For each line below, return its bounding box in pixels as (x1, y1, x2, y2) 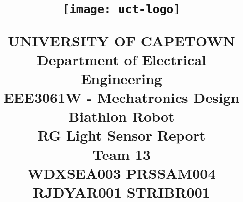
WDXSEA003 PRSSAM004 (27, 163, 216, 183)
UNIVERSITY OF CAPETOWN (8, 30, 235, 50)
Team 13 (92, 144, 151, 164)
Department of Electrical (36, 49, 207, 69)
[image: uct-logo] (62, 2, 181, 16)
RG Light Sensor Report (37, 125, 206, 145)
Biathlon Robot (68, 106, 175, 126)
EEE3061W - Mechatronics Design (3, 87, 240, 107)
